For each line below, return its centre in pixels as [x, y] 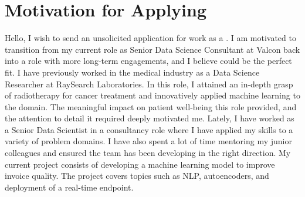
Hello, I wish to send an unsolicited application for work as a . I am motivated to [150, 38]
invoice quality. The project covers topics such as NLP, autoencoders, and [137, 176]
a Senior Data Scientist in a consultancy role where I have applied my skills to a [149, 129]
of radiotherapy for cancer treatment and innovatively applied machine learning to [152, 95]
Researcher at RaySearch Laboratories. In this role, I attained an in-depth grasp [149, 84]
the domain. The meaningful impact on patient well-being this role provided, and [151, 106]
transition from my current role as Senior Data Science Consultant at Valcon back [152, 49]
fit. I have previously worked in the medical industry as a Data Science [132, 72]
